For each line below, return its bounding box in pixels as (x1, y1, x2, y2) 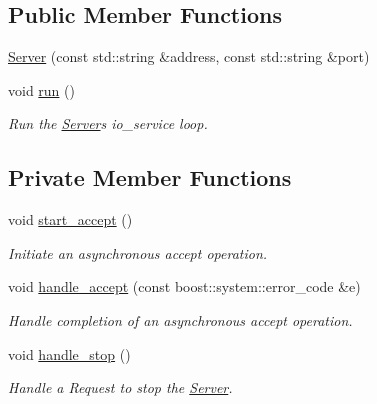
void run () (8, 79, 75, 100)
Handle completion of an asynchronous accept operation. (8, 309, 353, 330)
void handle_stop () (8, 343, 131, 364)
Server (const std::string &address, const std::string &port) (8, 46, 370, 67)
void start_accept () (8, 209, 133, 230)
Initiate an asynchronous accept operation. (8, 242, 268, 263)
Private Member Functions (8, 162, 292, 193)
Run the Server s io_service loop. (8, 113, 208, 134)
